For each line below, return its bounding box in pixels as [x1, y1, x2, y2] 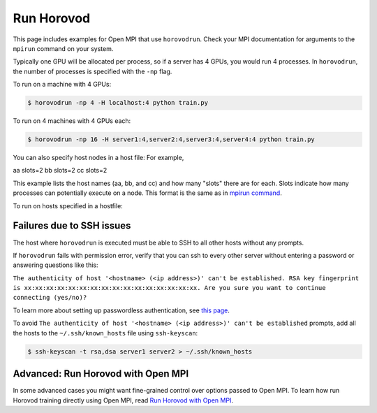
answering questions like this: [13, 261, 98, 269]
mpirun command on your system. [13, 44, 114, 52]
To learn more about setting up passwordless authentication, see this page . [13, 306, 230, 314]
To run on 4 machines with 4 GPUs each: [13, 117, 131, 125]
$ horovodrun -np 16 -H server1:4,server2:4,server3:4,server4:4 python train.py [27, 136, 316, 143]
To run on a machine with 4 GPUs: [13, 80, 112, 89]
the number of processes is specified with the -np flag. [13, 67, 172, 75]
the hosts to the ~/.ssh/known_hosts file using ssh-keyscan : [13, 328, 198, 337]
